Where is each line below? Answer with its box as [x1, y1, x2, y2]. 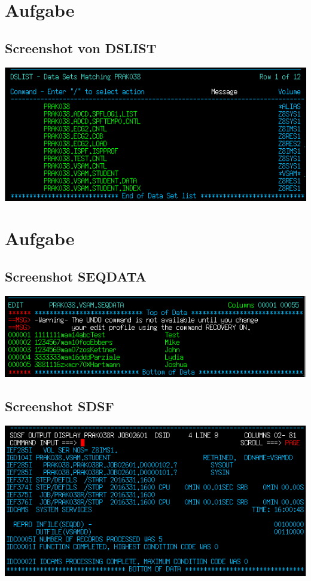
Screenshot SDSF [5, 397, 114, 415]
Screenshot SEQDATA [5, 267, 147, 286]
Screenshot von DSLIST [5, 38, 157, 57]
